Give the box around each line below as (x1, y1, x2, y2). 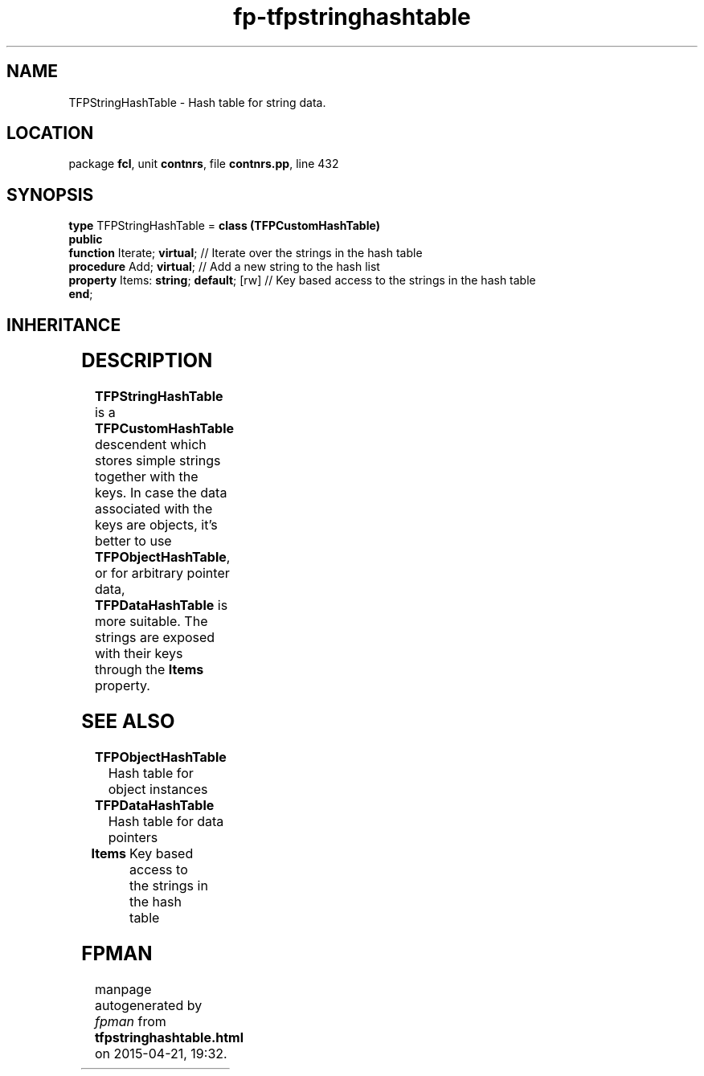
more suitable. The (94, 613, 208, 630)
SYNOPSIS (6, 184, 94, 205)
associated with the (94, 501, 213, 518)
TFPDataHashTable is (94, 597, 228, 614)
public (68, 232, 103, 247)
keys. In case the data (94, 485, 227, 501)
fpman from (94, 1013, 166, 1029)
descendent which (94, 436, 207, 453)
